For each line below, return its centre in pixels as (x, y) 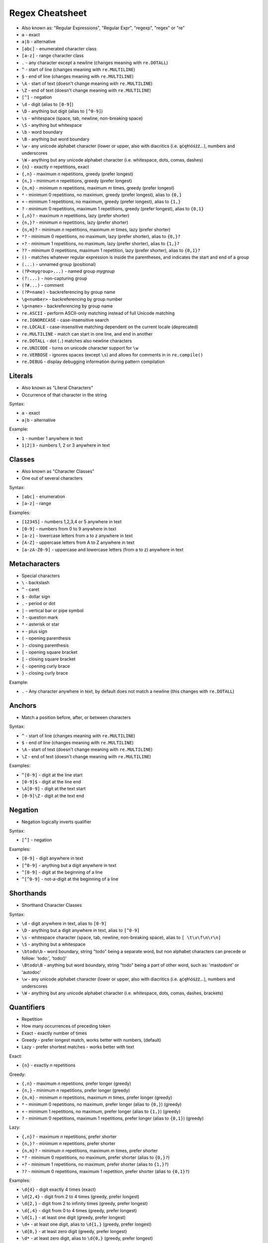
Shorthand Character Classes (52, 905)
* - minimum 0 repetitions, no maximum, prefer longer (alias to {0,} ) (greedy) (101, 1104)
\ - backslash (35, 583)
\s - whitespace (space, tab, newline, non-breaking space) (82, 118)
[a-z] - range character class (53, 56)
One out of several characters (52, 478)
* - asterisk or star (40, 624)
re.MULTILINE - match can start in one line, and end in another (87, 334)
